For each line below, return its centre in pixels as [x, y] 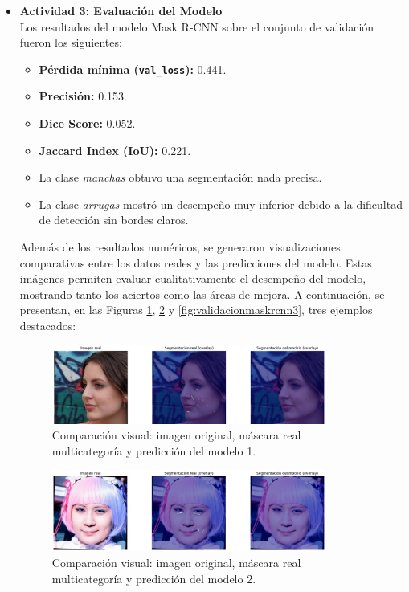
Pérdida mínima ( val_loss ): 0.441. [133, 69]
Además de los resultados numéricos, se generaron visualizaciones [180, 247]
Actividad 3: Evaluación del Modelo [121, 10]
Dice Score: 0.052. [87, 123]
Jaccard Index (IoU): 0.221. [115, 150]
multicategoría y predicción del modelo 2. [154, 578]
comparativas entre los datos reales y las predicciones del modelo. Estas [196, 262]
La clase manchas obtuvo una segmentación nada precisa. [180, 177]
